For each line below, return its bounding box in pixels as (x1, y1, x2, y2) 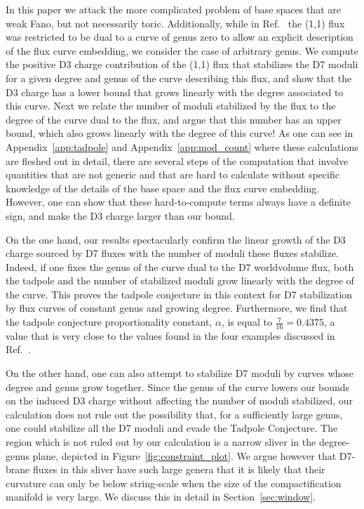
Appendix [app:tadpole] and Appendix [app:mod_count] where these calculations (6, 139, 358, 154)
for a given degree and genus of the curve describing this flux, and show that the (6, 70, 352, 85)
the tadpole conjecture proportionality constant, (6, 315, 213, 329)
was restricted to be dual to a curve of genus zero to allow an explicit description (6, 29, 353, 44)
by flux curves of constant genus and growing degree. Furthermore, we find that (6, 300, 348, 315)
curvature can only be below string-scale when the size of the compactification (6, 475, 342, 490)
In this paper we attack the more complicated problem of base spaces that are (6, 2, 341, 16)
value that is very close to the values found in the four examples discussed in (6, 328, 335, 343)
